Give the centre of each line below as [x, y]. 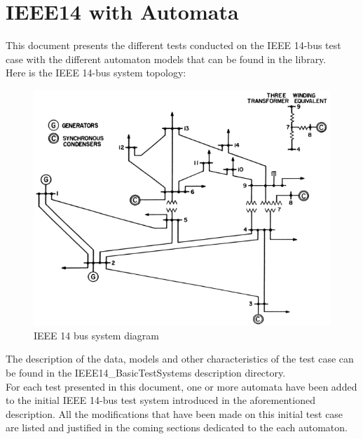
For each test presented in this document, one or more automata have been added [181, 386]
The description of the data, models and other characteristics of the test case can [180, 359]
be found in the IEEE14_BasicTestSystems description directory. [146, 372]
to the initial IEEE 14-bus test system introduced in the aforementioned [160, 400]
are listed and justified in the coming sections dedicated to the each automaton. [177, 427]
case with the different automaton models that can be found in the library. [166, 59]
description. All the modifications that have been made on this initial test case [174, 413]
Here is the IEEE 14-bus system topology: [96, 73]
